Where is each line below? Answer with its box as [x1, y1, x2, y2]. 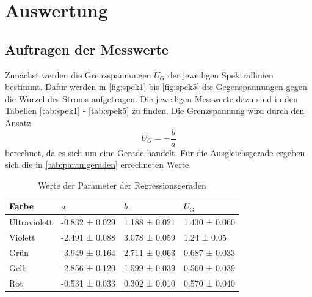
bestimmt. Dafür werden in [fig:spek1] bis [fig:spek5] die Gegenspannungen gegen [5, 80, 307, 93]
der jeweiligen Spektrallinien [167, 68, 274, 81]
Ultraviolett [9, 216, 53, 228]
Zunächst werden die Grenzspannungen [5, 68, 151, 81]
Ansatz [5, 116, 31, 129]
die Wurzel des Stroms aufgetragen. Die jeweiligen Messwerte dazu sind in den [5, 92, 298, 105]
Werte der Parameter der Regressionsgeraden [38, 178, 206, 191]
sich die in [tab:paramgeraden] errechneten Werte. [5, 158, 192, 171]
